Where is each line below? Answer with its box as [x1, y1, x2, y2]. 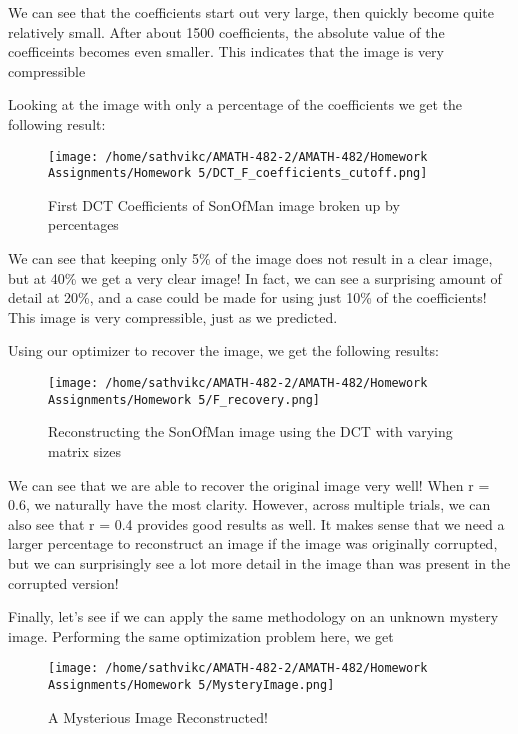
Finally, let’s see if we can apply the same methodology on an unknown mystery [8, 606, 499, 627]
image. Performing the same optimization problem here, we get [8, 625, 394, 646]
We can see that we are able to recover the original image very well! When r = [8, 474, 490, 495]
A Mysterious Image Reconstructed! [48, 706, 268, 727]
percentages [48, 214, 119, 235]
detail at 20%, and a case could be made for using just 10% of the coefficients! [8, 287, 487, 308]
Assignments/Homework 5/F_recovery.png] [48, 392, 321, 407]
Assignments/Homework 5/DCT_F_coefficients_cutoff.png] [48, 166, 428, 181]
